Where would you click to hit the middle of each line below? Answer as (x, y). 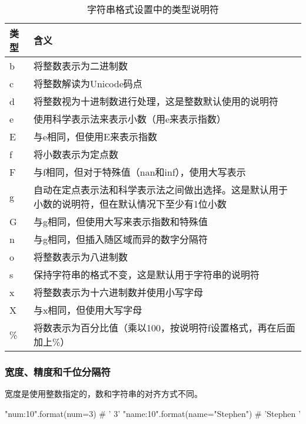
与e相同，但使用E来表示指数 (95, 137)
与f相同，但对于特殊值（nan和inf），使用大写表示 (139, 172)
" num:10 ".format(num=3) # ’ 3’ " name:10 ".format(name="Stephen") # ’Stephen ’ (153, 413)
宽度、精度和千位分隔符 (58, 371)
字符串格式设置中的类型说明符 (153, 9)
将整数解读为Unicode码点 (88, 83)
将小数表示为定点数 (76, 154)
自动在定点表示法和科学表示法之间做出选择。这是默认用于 (160, 190)
